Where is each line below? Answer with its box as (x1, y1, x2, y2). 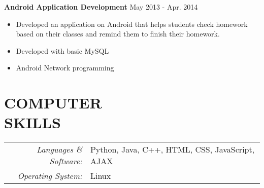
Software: (49, 155, 82, 167)
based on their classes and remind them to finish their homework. (16, 28, 220, 39)
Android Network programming (16, 62, 114, 73)
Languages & (37, 143, 82, 156)
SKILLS (4, 112, 61, 133)
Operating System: (17, 170, 82, 182)
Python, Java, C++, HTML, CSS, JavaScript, (90, 143, 255, 156)
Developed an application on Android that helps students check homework (16, 18, 248, 29)
